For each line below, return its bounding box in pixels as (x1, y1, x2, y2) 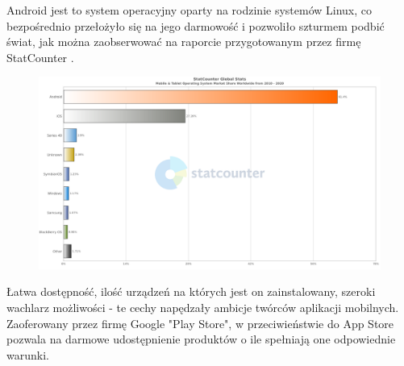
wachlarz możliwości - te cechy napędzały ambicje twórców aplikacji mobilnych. (6, 299, 399, 316)
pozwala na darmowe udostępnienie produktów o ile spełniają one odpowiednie (6, 331, 396, 347)
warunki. (6, 346, 49, 363)
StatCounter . (6, 48, 74, 65)
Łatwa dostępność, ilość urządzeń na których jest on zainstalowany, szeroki (6, 283, 376, 300)
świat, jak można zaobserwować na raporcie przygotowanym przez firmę (6, 33, 361, 50)
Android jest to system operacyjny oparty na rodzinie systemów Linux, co (6, 2, 373, 18)
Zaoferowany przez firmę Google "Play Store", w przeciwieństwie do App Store (6, 314, 394, 331)
